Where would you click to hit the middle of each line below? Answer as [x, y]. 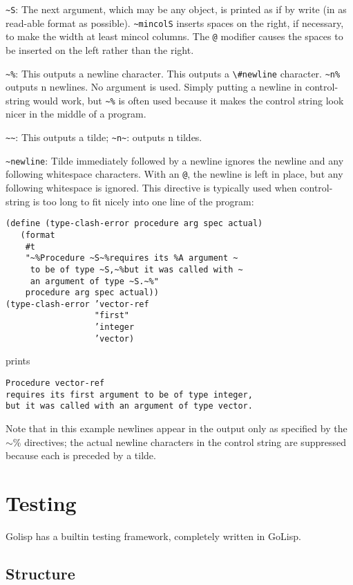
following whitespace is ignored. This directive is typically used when [151, 188]
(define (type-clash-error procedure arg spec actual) [134, 224]
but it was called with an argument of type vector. [129, 406]
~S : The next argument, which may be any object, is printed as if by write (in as [176, 9]
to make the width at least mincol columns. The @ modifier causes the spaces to [174, 36]
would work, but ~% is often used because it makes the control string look [188, 100]
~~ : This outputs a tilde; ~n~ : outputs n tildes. [104, 137]
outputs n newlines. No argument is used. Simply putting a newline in [154, 87]
